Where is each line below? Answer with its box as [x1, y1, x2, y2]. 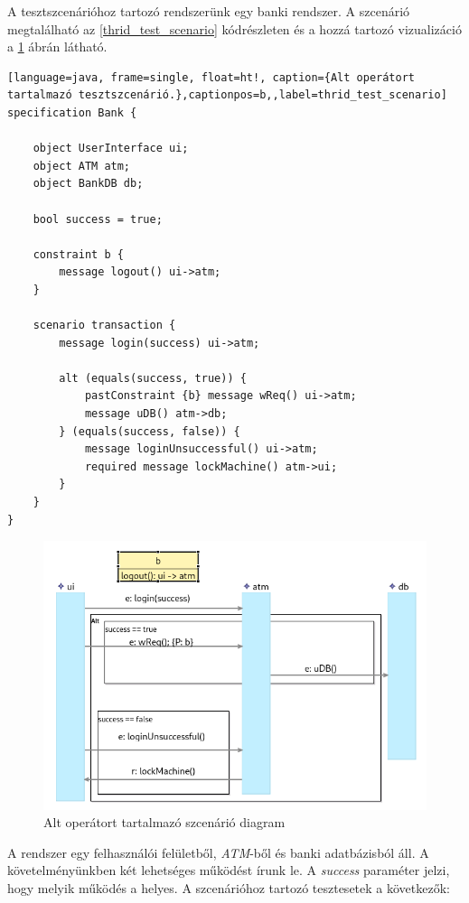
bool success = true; [33, 212, 163, 226]
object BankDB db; [33, 177, 144, 191]
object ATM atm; [33, 159, 131, 172]
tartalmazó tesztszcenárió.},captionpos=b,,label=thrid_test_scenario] [7, 88, 447, 102]
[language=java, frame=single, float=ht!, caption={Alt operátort [7, 70, 416, 84]
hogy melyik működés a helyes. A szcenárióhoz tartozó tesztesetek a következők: [7, 878, 450, 897]
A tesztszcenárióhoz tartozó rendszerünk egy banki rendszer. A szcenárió [7, 2, 410, 20]
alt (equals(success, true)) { [59, 371, 247, 385]
